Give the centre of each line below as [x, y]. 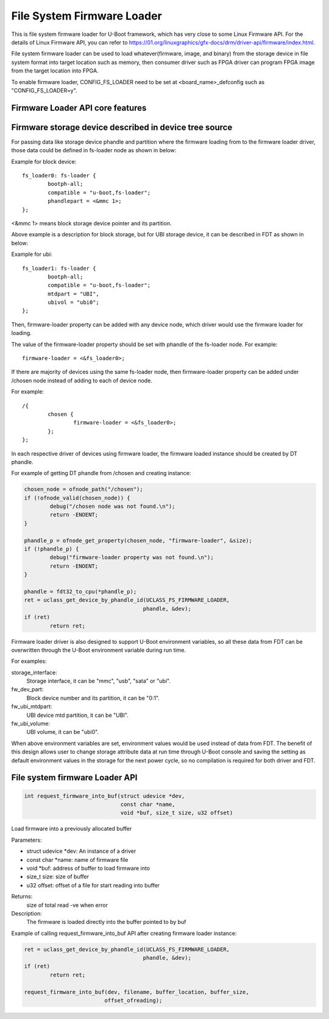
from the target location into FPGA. [55, 71]
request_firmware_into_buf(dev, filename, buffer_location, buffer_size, [136, 992]
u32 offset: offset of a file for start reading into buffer [93, 885]
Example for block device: [44, 161]
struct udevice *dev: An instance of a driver [81, 851]
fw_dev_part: [27, 689]
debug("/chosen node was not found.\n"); [112, 506]
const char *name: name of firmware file [77, 859]
